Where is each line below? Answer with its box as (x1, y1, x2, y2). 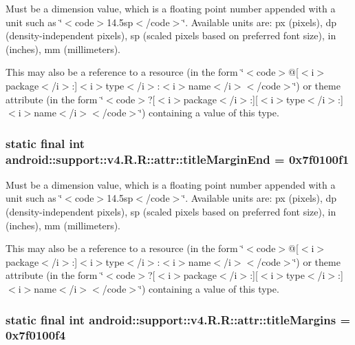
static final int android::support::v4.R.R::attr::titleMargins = (6, 311, 351, 328)
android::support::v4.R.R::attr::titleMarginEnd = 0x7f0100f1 (6, 150, 349, 167)
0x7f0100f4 (6, 326, 66, 344)
